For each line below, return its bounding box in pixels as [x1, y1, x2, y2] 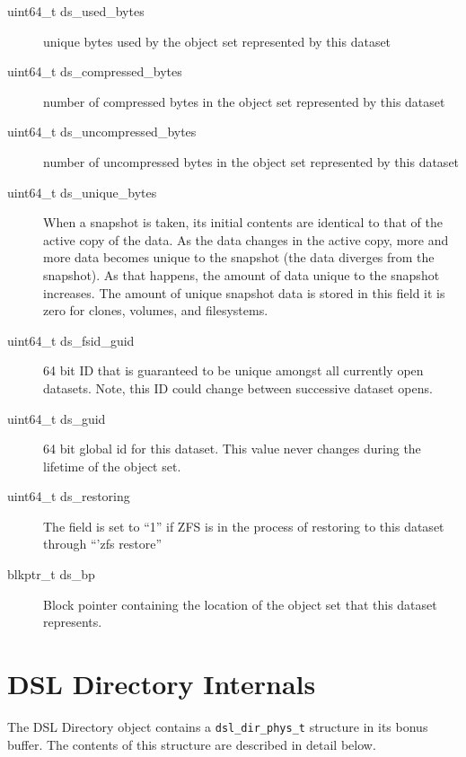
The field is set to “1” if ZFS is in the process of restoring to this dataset [43, 516, 444, 535]
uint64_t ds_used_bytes [7, 2, 145, 20]
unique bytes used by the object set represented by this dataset [43, 31, 391, 50]
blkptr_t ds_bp [7, 565, 95, 584]
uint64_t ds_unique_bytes [7, 182, 157, 201]
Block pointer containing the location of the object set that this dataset [43, 594, 437, 613]
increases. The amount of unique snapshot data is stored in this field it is [43, 283, 445, 302]
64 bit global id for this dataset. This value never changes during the [43, 439, 421, 458]
